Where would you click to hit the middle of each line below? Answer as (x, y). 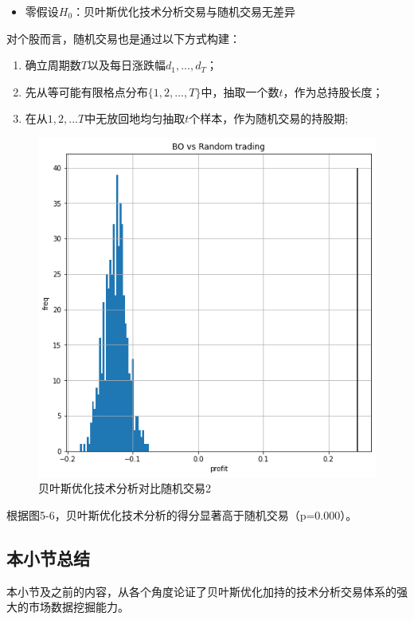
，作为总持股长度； (333, 91)
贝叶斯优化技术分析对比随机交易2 (125, 488)
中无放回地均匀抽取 (135, 118)
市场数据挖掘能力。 (78, 607)
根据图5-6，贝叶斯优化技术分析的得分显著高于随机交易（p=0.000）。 (182, 514)
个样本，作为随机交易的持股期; (269, 118)
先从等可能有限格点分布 (86, 91)
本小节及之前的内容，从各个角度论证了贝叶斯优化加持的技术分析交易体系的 (201, 591)
